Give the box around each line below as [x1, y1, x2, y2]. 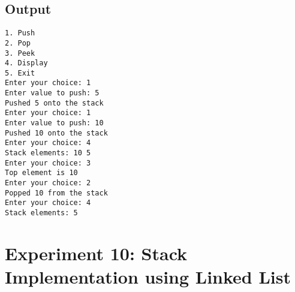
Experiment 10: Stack [5, 240, 188, 265]
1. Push [5, 29, 35, 38]
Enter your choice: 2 [5, 179, 91, 188]
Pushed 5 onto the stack [5, 98, 104, 107]
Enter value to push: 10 [5, 119, 104, 128]
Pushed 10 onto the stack [5, 128, 108, 137]
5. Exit [5, 68, 35, 77]
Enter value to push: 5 [5, 89, 100, 98]
